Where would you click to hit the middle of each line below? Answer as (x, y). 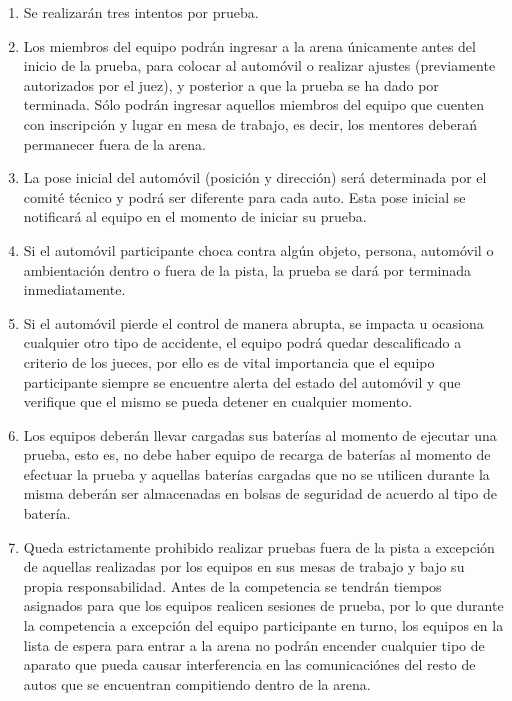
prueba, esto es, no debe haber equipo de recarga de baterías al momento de (257, 454)
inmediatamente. (74, 289)
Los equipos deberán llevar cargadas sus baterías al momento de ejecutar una (260, 434)
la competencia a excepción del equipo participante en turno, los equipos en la (263, 625)
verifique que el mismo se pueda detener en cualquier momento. (218, 401)
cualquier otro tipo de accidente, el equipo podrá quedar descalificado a (242, 342)
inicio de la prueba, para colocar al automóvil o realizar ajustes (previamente (259, 65)
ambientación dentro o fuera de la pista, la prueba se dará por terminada (247, 269)
